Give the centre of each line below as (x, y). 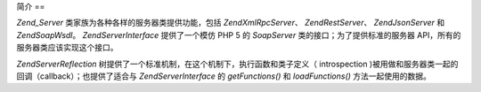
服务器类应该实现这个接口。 (67, 48)
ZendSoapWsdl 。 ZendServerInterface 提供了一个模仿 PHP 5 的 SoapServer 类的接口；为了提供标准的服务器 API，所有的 (239, 34)
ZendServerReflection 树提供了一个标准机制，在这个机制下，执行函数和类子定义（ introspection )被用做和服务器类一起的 (237, 64)
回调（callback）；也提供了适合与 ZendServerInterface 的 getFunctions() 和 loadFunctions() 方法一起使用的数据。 (224, 76)
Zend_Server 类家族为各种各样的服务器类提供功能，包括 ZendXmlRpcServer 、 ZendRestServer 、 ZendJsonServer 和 (231, 23)
